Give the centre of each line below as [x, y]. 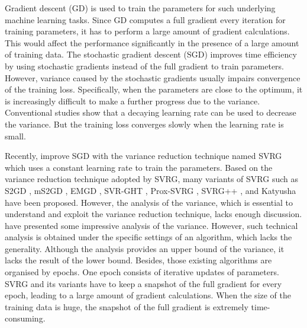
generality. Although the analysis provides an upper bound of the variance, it [145, 248]
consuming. [25, 318]
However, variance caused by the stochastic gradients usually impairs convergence [153, 77]
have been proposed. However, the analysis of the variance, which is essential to [149, 202]
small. [15, 136]
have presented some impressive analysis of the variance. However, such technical [151, 225]
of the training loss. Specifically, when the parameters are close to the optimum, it [154, 89]
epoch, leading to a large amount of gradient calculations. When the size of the [148, 295]
